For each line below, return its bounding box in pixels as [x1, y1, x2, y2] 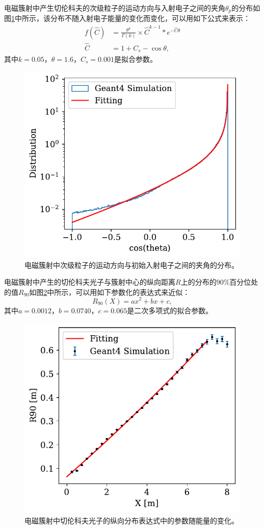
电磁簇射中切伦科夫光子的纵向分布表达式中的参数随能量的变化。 [24, 515, 239, 525]
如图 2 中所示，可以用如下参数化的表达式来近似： [29, 286, 190, 297]
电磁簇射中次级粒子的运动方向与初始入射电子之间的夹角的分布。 [24, 259, 239, 270]
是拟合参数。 [114, 53, 157, 64]
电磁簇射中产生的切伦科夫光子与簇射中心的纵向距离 [4, 277, 175, 287]
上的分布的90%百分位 [180, 277, 251, 287]
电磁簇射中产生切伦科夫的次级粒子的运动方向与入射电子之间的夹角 [4, 3, 225, 13]
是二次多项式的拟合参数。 [127, 305, 213, 315]
